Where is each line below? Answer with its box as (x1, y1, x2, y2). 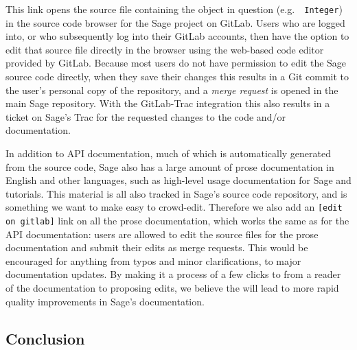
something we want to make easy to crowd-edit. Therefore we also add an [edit (5, 200, 343, 214)
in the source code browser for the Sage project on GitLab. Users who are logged (5, 15, 345, 30)
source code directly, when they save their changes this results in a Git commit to (5, 69, 349, 84)
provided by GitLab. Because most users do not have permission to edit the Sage (5, 56, 347, 70)
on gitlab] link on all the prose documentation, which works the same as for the (5, 213, 349, 228)
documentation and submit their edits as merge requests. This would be (5, 240, 308, 255)
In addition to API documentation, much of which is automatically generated (5, 146, 331, 160)
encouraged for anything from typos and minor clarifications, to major (5, 253, 301, 268)
